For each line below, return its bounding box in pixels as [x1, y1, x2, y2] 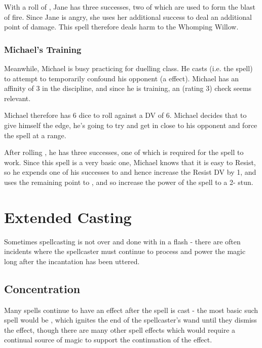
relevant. [4, 92, 31, 103]
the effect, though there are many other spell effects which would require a [4, 324, 236, 335]
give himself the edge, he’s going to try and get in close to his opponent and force [4, 119, 257, 130]
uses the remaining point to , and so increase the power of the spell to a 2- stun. [4, 176, 253, 187]
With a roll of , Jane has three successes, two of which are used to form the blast [4, 2, 255, 12]
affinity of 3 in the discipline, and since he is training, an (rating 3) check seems [4, 83, 252, 93]
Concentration [4, 280, 81, 296]
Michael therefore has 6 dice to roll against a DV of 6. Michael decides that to [4, 110, 247, 120]
